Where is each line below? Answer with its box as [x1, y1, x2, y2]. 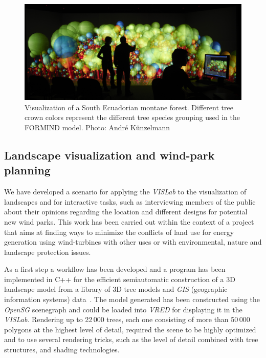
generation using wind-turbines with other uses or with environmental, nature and [4, 236, 262, 247]
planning [4, 162, 51, 178]
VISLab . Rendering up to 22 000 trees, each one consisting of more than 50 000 [4, 314, 250, 325]
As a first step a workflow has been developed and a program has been [4, 264, 226, 274]
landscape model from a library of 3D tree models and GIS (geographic [4, 284, 228, 294]
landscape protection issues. [4, 246, 91, 257]
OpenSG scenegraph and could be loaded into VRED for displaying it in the [4, 304, 242, 314]
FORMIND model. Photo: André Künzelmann [25, 122, 170, 132]
